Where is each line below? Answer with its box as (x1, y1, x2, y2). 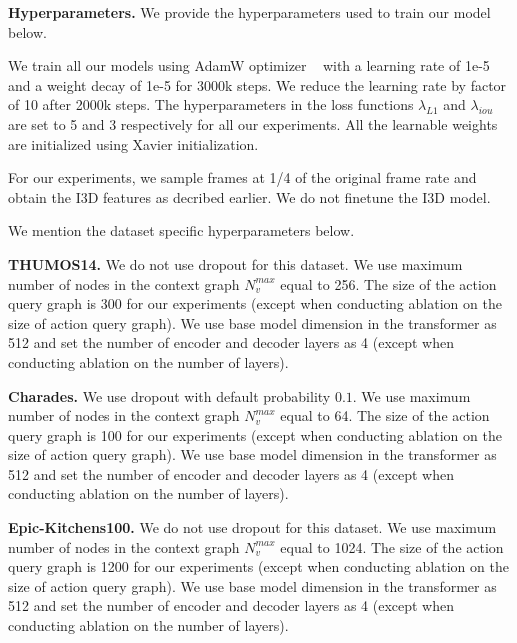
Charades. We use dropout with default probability (8, 385, 331, 406)
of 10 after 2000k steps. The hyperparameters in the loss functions (8, 94, 414, 115)
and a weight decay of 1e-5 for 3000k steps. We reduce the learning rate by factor (8, 74, 507, 95)
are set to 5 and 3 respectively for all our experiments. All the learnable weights (8, 113, 498, 134)
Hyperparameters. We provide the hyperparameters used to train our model (8, 2, 491, 22)
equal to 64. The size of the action (280, 405, 490, 426)
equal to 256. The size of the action (280, 273, 497, 294)
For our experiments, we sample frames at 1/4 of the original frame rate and (8, 167, 477, 188)
